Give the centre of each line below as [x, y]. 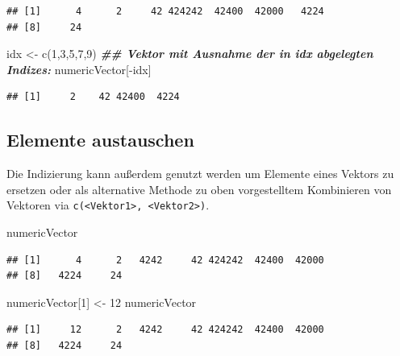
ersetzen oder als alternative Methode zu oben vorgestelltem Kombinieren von [199, 189]
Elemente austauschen [100, 140]
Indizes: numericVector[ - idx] [79, 69]
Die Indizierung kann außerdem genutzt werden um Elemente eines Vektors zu [200, 174]
